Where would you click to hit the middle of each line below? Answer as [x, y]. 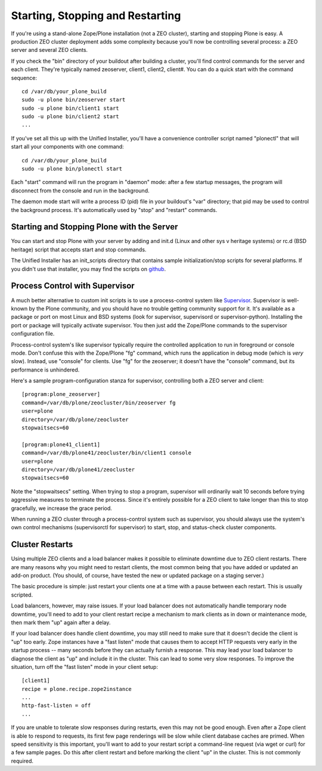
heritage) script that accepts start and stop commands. [79, 249]
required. [22, 761]
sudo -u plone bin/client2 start [70, 117]
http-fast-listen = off [56, 706]
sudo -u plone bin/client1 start [70, 108]
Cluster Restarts [42, 544]
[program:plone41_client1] [61, 444]
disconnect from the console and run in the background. [80, 191]
